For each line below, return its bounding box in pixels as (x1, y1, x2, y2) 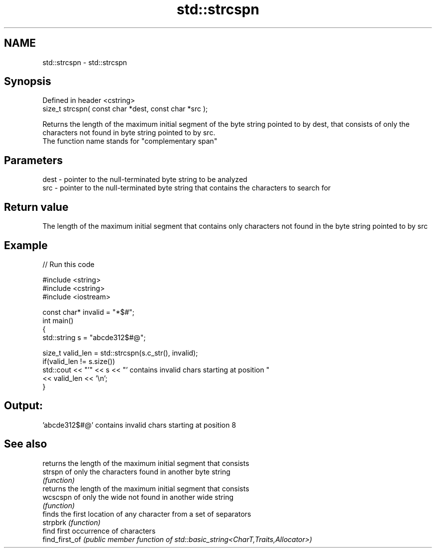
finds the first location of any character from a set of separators (42, 509, 251, 518)
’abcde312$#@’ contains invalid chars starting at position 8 (42, 420, 236, 429)
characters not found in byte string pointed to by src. (42, 128, 216, 137)
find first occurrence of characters (42, 526, 156, 535)
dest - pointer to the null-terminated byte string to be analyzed (42, 175, 247, 184)
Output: (4, 399, 43, 412)
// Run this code (42, 260, 95, 269)
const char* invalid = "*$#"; (42, 307, 135, 316)
